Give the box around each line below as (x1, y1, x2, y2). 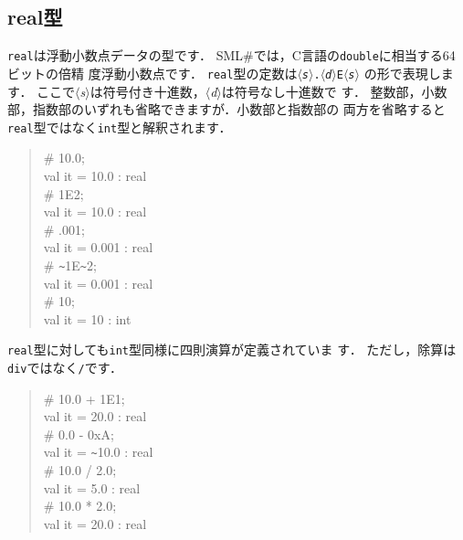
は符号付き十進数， (89, 81, 205, 101)
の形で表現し (363, 63, 441, 82)
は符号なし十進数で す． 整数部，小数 (221, 81, 447, 101)
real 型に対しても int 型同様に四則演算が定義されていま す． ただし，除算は (7, 340, 457, 359)
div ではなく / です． (7, 358, 123, 377)
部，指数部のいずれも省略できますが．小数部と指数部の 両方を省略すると (7, 100, 446, 119)
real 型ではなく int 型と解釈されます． (7, 117, 232, 136)
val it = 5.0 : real (43, 478, 141, 497)
